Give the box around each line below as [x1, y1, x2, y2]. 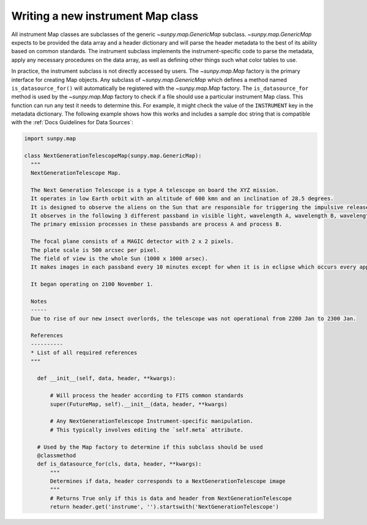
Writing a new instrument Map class [11, 9, 199, 23]
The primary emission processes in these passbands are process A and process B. [31, 221, 283, 228]
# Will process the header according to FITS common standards [50, 392, 244, 399]
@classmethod [37, 452, 76, 459]
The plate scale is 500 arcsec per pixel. [31, 247, 160, 253]
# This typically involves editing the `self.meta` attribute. [50, 426, 244, 433]
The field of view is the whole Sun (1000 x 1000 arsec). [31, 255, 209, 262]
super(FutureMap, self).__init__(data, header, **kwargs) [50, 401, 228, 408]
